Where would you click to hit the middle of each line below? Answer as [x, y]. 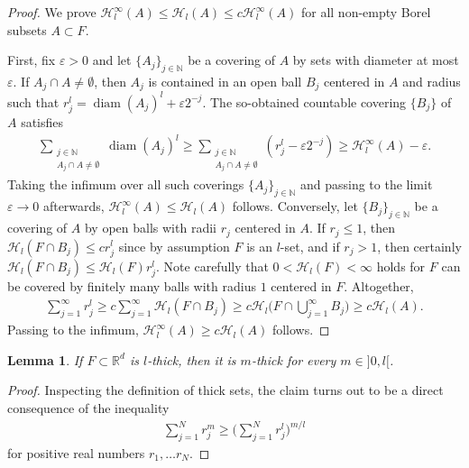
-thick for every [294, 359]
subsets [27, 29]
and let [112, 60]
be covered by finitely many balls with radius [132, 285]
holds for [401, 266]
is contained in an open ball [225, 81]
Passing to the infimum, [73, 330]
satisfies [42, 122]
